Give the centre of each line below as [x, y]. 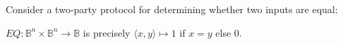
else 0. [229, 32]
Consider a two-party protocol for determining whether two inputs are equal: [172, 9]
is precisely [107, 32]
